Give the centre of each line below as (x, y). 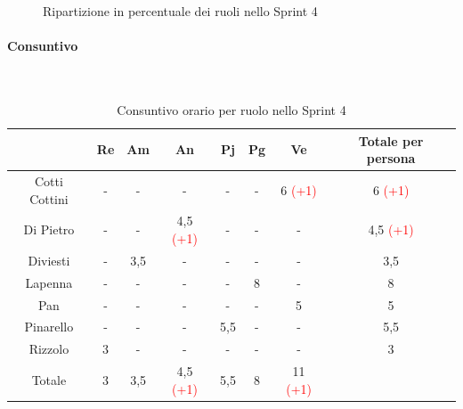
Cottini (49, 198)
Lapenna (49, 282)
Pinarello (49, 327)
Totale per (391, 140)
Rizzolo (49, 349)
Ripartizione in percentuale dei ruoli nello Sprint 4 (180, 11)
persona (391, 158)
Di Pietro (49, 229)
